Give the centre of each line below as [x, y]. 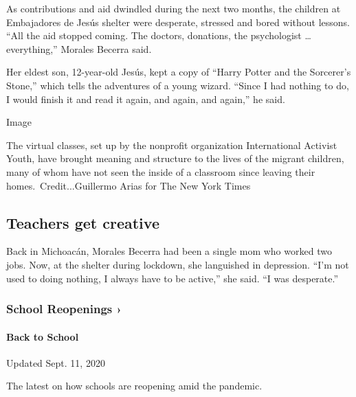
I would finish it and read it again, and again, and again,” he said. [146, 99]
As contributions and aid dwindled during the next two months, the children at [174, 8]
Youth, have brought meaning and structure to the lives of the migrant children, [175, 158]
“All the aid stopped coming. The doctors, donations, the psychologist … [159, 35]
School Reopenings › [64, 309]
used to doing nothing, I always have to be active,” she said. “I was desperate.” [173, 278]
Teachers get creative [83, 222]
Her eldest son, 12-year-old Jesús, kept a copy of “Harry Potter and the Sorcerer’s [179, 72]
